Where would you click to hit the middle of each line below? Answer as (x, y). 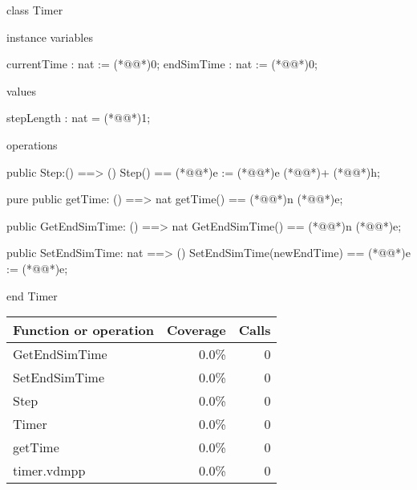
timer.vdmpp (49, 471)
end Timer (32, 295)
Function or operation (83, 330)
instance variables (50, 37)
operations (32, 144)
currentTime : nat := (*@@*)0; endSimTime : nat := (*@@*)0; (162, 64)
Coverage (196, 330)
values (22, 90)
